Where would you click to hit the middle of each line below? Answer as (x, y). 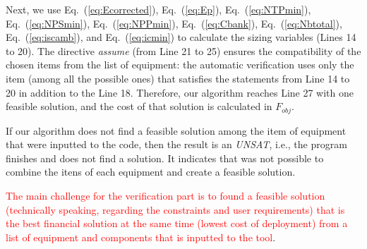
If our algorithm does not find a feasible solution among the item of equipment (176, 130)
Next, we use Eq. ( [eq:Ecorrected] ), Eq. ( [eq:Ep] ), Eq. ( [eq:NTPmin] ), (158, 9)
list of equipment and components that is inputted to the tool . (141, 237)
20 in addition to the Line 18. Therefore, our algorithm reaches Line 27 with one (180, 92)
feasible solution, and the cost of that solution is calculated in (139, 106)
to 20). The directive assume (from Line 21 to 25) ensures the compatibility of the (183, 50)
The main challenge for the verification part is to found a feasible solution (166, 195)
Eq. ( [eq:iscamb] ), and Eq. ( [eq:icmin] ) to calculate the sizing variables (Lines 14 (181, 37)
